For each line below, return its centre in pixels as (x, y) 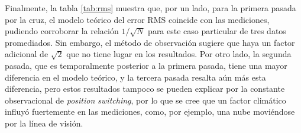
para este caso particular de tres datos (217, 31)
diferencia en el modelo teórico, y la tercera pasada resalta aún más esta (135, 77)
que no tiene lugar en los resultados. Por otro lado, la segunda (179, 54)
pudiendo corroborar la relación (62, 31)
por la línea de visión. (44, 123)
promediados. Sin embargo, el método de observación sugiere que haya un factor (150, 42)
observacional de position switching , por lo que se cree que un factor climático (145, 100)
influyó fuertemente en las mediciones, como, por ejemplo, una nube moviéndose (150, 112)
